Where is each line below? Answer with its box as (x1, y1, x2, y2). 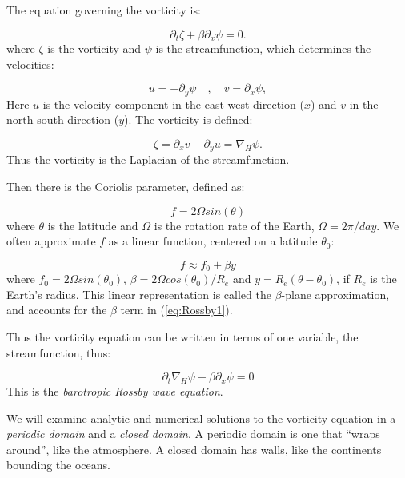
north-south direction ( (6, 111, 119, 128)
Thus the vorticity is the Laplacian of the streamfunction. (6, 151, 290, 168)
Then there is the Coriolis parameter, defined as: (6, 177, 245, 194)
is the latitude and (47, 217, 138, 233)
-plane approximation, (281, 285, 390, 302)
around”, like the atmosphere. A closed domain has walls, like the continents (6, 440, 382, 457)
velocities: (6, 55, 54, 72)
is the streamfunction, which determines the (155, 40, 371, 57)
